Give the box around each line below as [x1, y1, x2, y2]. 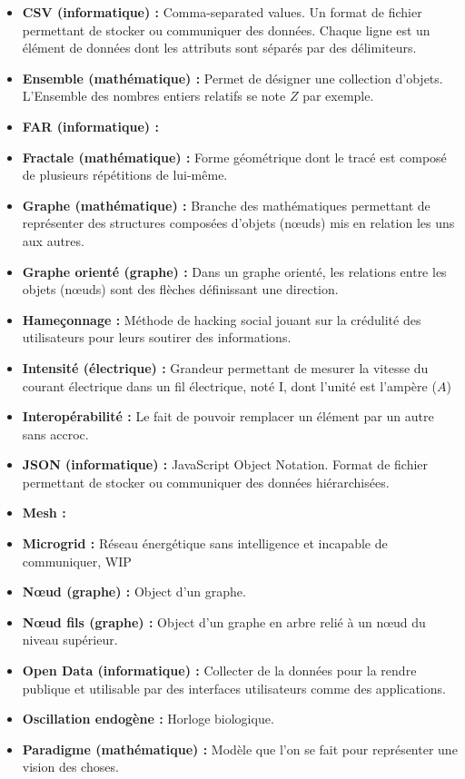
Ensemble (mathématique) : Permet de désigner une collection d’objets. [22, 68, 443, 87]
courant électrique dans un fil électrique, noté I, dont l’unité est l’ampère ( [22, 376, 437, 395]
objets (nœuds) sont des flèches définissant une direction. [22, 280, 339, 299]
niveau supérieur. [22, 630, 118, 649]
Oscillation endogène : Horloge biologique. [22, 709, 274, 728]
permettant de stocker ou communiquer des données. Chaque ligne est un [22, 20, 430, 39]
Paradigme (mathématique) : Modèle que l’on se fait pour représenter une [22, 739, 458, 758]
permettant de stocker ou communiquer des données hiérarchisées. [22, 472, 390, 491]
